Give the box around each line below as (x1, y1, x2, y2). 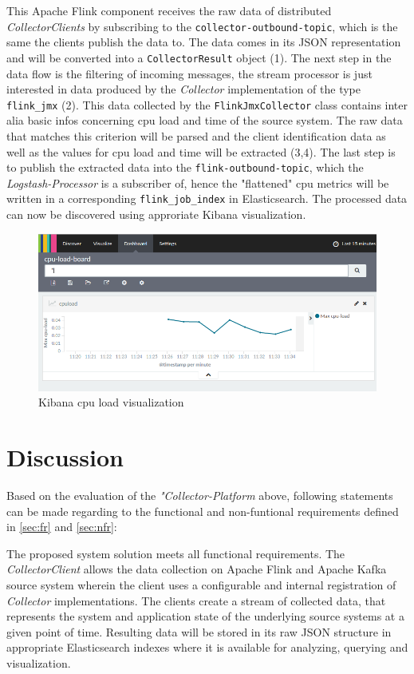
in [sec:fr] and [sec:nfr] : (6, 518, 117, 535)
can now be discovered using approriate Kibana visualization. (6, 206, 306, 223)
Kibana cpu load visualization (38, 394, 184, 410)
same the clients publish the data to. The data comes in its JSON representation (6, 34, 401, 50)
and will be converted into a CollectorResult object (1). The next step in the (6, 49, 392, 65)
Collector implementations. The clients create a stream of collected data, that (6, 592, 386, 609)
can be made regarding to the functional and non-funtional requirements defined (6, 502, 399, 519)
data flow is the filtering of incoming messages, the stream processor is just (6, 65, 373, 81)
